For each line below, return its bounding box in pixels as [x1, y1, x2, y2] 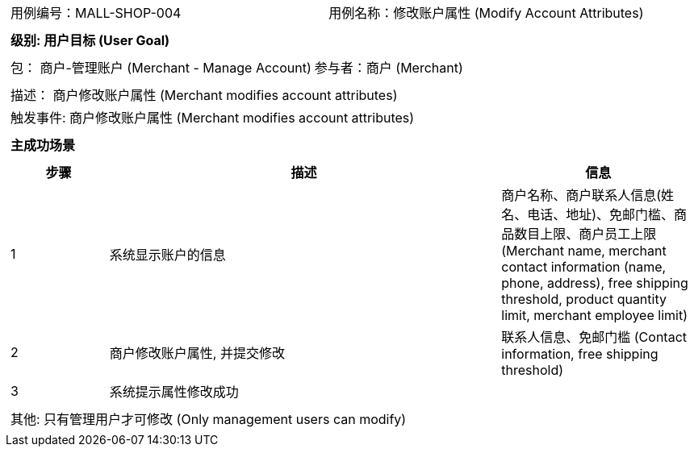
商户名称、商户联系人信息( [501, 187, 662, 203]
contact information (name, [501, 259, 667, 275]
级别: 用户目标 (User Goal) [10, 32, 170, 48]
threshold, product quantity [501, 291, 667, 307]
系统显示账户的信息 [109, 247, 226, 263]
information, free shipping [501, 346, 658, 362]
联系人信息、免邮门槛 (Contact [501, 329, 688, 345]
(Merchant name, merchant [501, 243, 667, 259]
